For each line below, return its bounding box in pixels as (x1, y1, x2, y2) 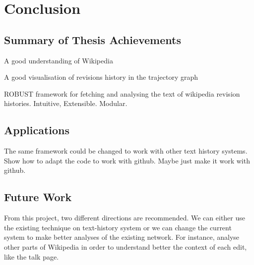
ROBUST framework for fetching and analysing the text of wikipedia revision (4, 88, 240, 99)
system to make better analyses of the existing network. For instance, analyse (4, 232, 240, 242)
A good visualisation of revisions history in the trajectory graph (4, 72, 198, 82)
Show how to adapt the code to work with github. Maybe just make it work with (4, 155, 250, 165)
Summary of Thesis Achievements (4, 32, 181, 47)
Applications (4, 122, 70, 138)
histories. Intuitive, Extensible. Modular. (4, 98, 127, 108)
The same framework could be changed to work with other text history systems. (4, 146, 248, 156)
